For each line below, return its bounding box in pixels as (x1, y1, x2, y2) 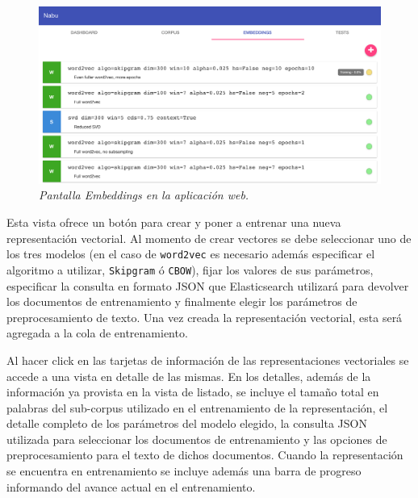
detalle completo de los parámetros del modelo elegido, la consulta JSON (6, 415, 367, 432)
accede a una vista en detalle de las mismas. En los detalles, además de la (6, 367, 371, 384)
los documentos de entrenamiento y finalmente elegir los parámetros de (6, 293, 357, 310)
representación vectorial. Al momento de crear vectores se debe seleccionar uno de (6, 229, 412, 246)
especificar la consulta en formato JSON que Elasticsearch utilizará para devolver (6, 277, 409, 294)
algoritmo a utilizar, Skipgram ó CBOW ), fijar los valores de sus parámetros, (6, 261, 374, 278)
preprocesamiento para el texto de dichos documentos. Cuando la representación (6, 446, 403, 463)
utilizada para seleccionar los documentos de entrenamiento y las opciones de (6, 430, 387, 447)
